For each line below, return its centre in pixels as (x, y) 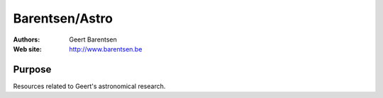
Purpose (32, 69)
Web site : (27, 49)
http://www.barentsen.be (106, 49)
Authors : (27, 39)
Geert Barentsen (93, 39)
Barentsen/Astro (63, 18)
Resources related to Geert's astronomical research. (89, 86)
